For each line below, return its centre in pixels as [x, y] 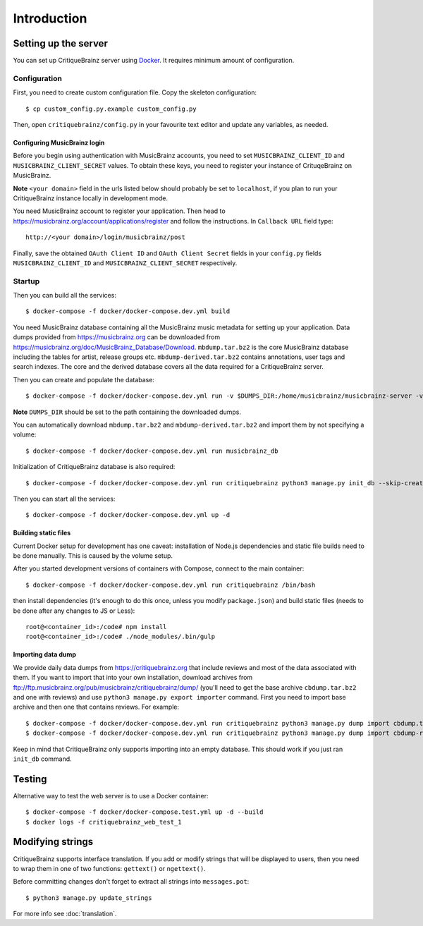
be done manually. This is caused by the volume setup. [93, 556]
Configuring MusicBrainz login [59, 142]
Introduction [50, 18]
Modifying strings [53, 842]
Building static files [42, 533]
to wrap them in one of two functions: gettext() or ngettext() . [109, 868]
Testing [30, 779]
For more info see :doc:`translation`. [65, 914]
